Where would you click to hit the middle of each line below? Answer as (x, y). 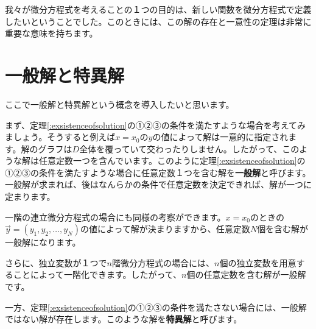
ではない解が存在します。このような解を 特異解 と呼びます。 (124, 319)
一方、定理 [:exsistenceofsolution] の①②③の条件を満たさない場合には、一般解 (156, 307)
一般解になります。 (43, 242)
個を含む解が (283, 229)
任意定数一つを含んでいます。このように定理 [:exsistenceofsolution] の (172, 161)
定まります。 (30, 196)
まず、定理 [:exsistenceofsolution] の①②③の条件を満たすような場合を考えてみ (156, 125)
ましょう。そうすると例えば (60, 137)
